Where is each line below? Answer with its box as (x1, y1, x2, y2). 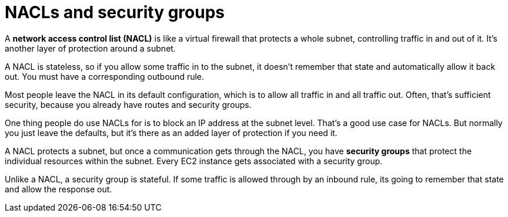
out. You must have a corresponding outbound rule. (5, 71, 205, 82)
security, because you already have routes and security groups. (5, 99, 252, 110)
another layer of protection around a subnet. (5, 43, 176, 53)
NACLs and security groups (5, 2, 225, 22)
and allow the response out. (5, 184, 112, 194)
